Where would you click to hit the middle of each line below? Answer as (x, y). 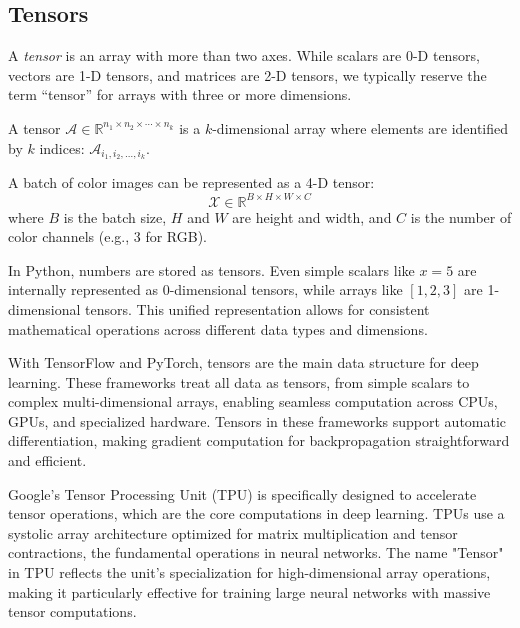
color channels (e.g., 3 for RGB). (107, 236)
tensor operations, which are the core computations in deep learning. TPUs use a (256, 513)
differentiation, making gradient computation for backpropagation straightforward (259, 440)
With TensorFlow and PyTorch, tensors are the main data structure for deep (243, 362)
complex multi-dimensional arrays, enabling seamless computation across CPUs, (253, 401)
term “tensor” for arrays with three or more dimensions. (180, 94)
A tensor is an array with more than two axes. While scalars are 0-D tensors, (244, 55)
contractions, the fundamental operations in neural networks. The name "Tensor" (256, 552)
